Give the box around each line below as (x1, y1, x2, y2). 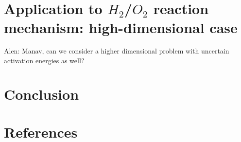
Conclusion (4, 84, 79, 104)
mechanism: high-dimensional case (4, 18, 238, 37)
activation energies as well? (4, 55, 85, 65)
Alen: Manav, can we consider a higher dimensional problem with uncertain (4, 46, 229, 56)
